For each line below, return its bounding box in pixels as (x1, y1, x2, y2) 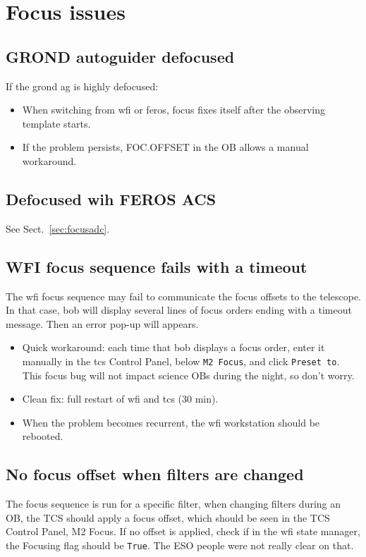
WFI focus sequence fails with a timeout (6, 255, 307, 277)
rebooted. (22, 429, 63, 443)
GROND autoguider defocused (6, 45, 235, 67)
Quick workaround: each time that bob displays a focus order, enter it (22, 340, 325, 355)
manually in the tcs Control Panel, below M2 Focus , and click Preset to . (22, 353, 340, 368)
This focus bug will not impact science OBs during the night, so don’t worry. (22, 367, 355, 382)
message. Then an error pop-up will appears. (6, 316, 199, 331)
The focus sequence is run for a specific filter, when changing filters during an (6, 496, 341, 511)
